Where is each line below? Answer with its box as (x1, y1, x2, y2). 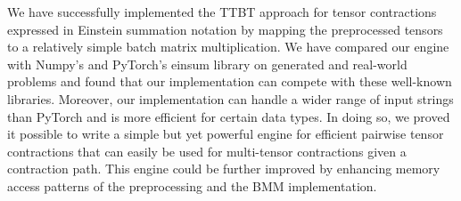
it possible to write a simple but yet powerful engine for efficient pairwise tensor (7, 125, 444, 143)
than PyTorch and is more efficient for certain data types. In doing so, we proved (7, 107, 450, 125)
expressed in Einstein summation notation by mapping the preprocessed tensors (7, 20, 443, 38)
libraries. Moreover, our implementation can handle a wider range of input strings (7, 89, 454, 108)
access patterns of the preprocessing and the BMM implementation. (7, 176, 377, 195)
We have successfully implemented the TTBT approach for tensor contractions (7, 3, 437, 20)
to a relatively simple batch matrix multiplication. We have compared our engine (7, 37, 449, 56)
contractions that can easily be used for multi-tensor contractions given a (7, 141, 407, 160)
